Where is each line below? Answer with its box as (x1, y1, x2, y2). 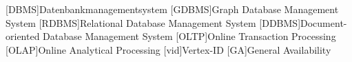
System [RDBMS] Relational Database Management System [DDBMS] (6, 15, 301, 30)
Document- (300, 15, 347, 30)
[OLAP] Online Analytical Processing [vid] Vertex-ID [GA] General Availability (6, 42, 331, 56)
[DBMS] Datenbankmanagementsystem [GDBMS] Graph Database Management (6, 2, 339, 16)
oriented (6, 29, 40, 43)
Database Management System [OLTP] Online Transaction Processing (43, 29, 336, 43)
